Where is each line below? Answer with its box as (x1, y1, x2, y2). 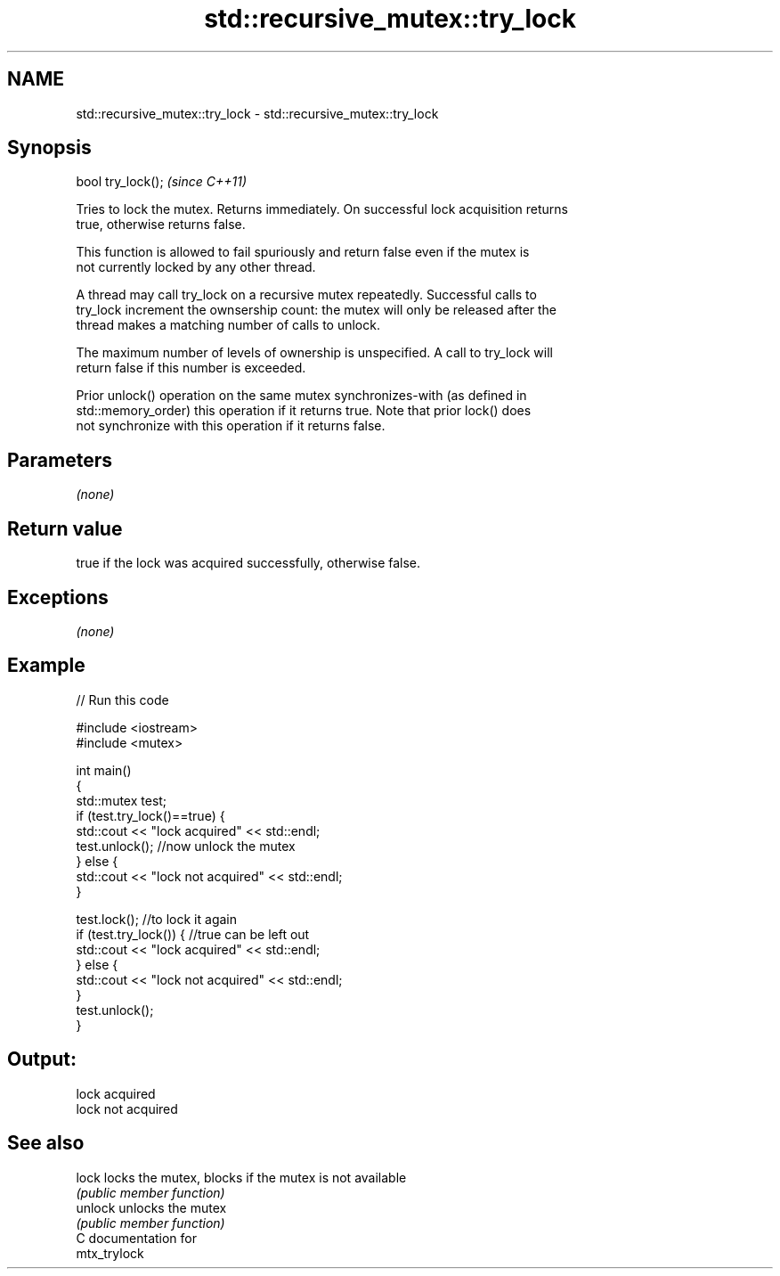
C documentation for (76, 1230, 198, 1246)
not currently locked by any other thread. (76, 259, 316, 275)
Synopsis (7, 136, 92, 159)
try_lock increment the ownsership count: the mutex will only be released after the (76, 302, 557, 318)
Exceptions (7, 585, 109, 609)
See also (7, 1132, 85, 1155)
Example (7, 654, 85, 677)
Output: (7, 1048, 77, 1071)
